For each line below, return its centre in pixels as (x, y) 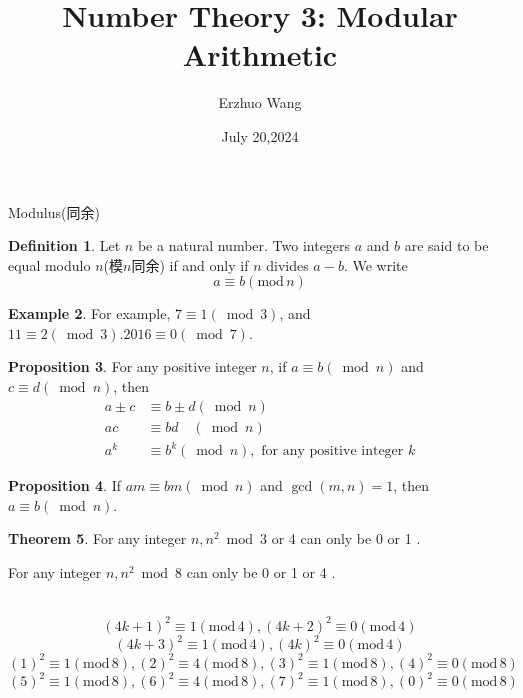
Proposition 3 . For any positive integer (132, 366)
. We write (375, 264)
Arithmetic (260, 54)
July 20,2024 (260, 135)
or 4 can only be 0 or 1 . (346, 538)
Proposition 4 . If (64, 485)
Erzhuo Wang (260, 102)
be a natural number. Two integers (244, 245)
